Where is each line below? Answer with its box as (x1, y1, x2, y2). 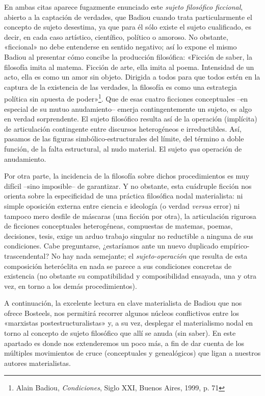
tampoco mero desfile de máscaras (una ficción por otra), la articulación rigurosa (4, 210, 256, 221)
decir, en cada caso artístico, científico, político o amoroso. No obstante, (4, 31, 228, 42)
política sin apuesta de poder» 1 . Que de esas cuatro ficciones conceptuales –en (4, 92, 248, 104)
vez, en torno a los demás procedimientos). (4, 280, 137, 291)
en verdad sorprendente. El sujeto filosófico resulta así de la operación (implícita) (4, 113, 257, 124)
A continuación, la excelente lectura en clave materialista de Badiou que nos (4, 298, 242, 308)
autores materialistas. (4, 357, 71, 368)
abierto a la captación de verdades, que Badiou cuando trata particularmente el (4, 11, 252, 22)
